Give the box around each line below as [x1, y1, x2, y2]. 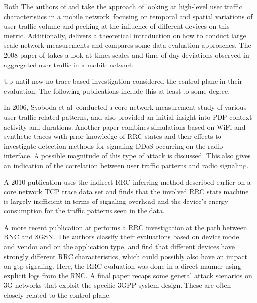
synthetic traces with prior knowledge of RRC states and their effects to [4, 131, 221, 141]
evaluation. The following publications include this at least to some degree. [4, 85, 230, 96]
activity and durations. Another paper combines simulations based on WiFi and [4, 121, 246, 132]
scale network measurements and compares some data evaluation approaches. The [4, 40, 251, 50]
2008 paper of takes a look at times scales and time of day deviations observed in [4, 49, 249, 60]
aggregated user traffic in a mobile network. [4, 59, 136, 69]
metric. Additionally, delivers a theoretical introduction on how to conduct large [4, 30, 246, 40]
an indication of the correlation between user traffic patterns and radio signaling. [4, 160, 249, 170]
